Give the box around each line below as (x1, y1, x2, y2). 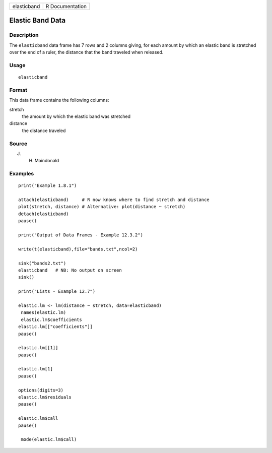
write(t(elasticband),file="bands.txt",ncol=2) (18, 246, 138, 252)
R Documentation (45, 3, 87, 10)
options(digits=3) (18, 387, 64, 393)
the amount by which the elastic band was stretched (22, 113, 131, 119)
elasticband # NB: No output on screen (18, 267, 122, 273)
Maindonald (34, 158, 59, 164)
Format (9, 86, 28, 93)
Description (9, 32, 39, 39)
